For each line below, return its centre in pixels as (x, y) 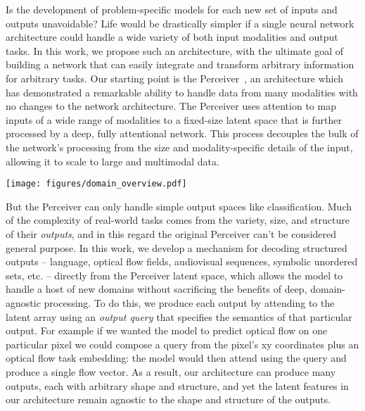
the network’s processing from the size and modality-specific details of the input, (179, 147)
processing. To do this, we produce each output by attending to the (189, 302)
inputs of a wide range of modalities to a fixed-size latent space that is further (174, 119)
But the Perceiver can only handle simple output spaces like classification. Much (179, 206)
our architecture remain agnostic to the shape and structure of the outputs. (168, 399)
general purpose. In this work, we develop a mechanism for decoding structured (177, 247)
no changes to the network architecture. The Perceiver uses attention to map (171, 106)
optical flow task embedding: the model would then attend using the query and (176, 358)
